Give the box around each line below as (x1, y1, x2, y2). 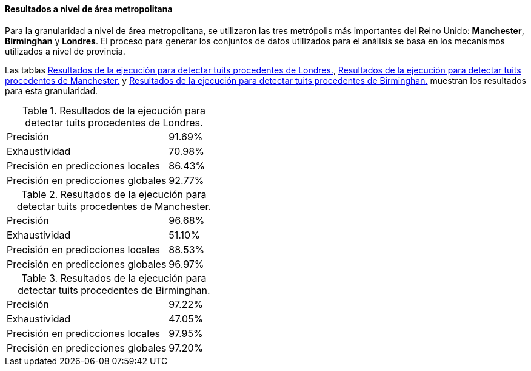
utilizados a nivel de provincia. (5, 46, 125, 56)
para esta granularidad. (5, 85, 98, 96)
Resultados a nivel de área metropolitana (5, 4, 173, 14)
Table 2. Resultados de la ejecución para (21, 188, 207, 200)
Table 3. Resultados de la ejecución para (21, 271, 207, 284)
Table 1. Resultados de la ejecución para (22, 104, 205, 117)
